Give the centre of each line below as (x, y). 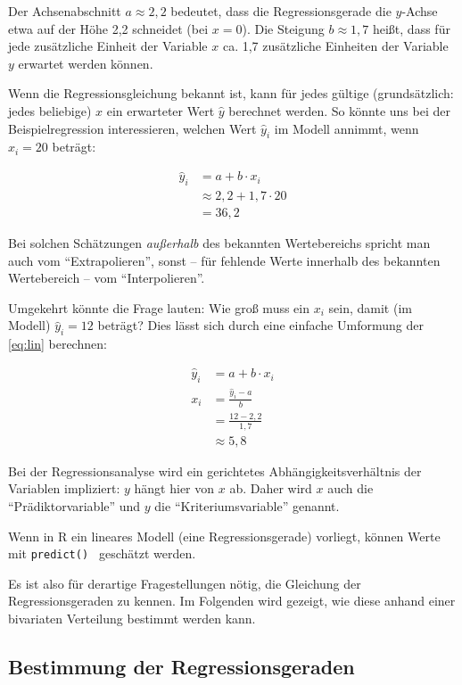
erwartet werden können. (86, 63)
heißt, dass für (411, 28)
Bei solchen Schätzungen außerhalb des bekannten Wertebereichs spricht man (219, 243)
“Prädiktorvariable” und (74, 505)
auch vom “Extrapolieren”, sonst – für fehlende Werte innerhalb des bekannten (224, 260)
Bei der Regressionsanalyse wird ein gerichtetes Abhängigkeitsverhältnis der (215, 470)
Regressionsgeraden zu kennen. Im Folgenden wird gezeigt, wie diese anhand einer (232, 601)
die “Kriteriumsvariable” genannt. (247, 505)
